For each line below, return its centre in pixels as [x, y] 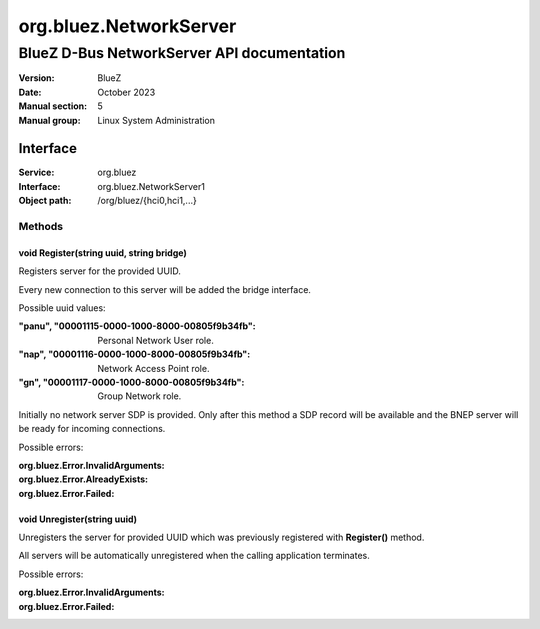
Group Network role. [139, 396]
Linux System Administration [156, 120]
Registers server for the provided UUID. [100, 271]
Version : [36, 78]
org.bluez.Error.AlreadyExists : [83, 479]
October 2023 [126, 92]
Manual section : [53, 106]
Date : [30, 92]
